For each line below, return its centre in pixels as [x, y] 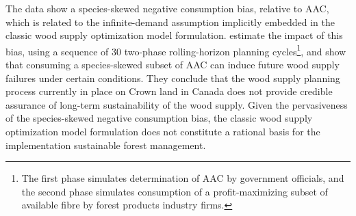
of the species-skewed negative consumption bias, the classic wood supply [159, 118]
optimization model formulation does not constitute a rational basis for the [163, 131]
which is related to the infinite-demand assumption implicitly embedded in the [170, 22]
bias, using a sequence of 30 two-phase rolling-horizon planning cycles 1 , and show [176, 50]
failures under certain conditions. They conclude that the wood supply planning [173, 78]
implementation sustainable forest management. [106, 145]
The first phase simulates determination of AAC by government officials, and [183, 178]
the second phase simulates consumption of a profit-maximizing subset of [175, 191]
